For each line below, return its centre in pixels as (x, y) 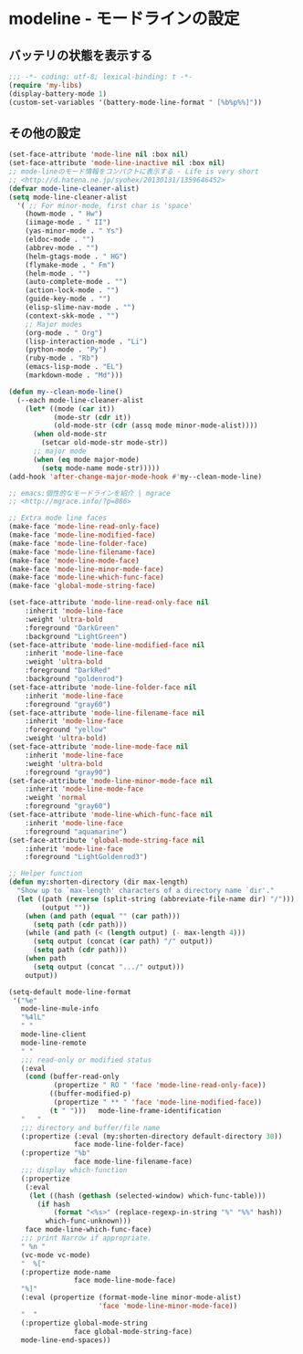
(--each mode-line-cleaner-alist (80, 400)
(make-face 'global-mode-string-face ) (82, 586)
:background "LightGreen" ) (76, 636)
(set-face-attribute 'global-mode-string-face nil (107, 840)
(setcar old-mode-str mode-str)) (105, 443)
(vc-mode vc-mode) (56, 1255)
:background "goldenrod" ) (74, 679)
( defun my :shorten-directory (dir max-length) (99, 882)
